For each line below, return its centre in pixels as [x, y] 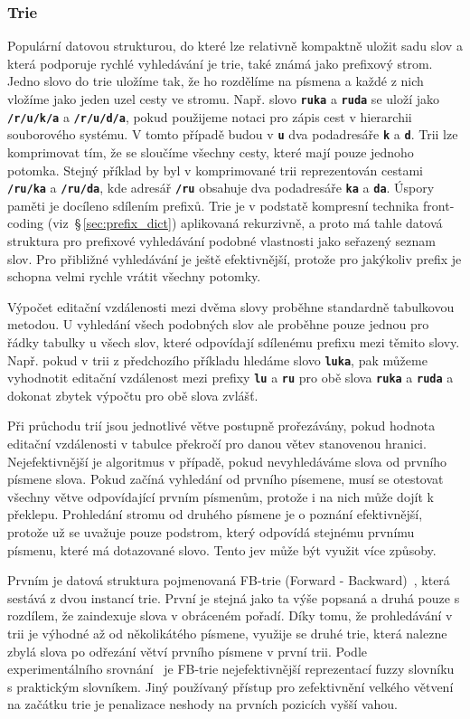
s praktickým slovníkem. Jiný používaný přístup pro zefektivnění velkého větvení [230, 686]
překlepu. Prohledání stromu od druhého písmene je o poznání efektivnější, [215, 514]
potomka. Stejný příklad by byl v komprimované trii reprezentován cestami [215, 170]
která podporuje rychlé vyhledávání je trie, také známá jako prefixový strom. [220, 63]
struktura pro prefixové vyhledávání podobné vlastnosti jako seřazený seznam [221, 241]
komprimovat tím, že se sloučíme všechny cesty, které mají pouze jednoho [211, 151]
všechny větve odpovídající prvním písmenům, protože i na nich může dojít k [221, 496]
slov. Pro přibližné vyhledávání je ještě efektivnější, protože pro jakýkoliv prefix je [235, 258]
